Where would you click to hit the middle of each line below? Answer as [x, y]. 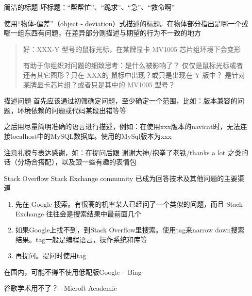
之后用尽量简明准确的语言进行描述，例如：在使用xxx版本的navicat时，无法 [122, 126]
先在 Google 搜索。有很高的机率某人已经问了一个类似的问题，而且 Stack [129, 204]
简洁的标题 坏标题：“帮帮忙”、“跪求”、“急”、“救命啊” [89, 7]
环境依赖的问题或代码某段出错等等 [72, 110]
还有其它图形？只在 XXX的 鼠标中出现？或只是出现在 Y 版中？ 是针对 [134, 74]
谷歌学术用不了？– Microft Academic [60, 288]
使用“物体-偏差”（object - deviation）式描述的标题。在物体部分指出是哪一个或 [126, 23]
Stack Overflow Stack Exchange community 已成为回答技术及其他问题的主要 [121, 178]
